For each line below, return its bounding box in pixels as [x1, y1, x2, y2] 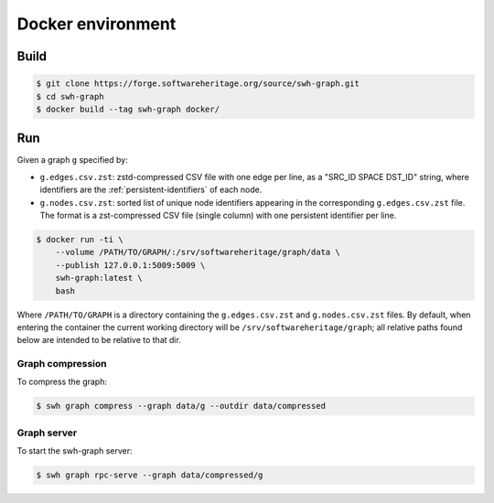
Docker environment [16, 14, 177, 34]
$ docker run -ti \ [36, 234, 123, 244]
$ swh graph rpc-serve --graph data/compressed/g [36, 470, 263, 480]
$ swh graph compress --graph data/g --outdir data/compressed [36, 401, 327, 412]
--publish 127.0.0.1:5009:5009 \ [55, 260, 206, 270]
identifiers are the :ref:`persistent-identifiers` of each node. [39, 184, 263, 196]
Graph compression [16, 358, 107, 370]
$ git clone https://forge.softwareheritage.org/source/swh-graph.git [36, 79, 360, 89]
